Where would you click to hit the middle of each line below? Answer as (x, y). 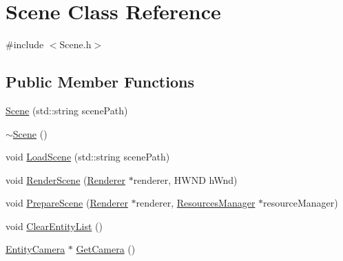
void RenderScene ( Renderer (65, 179)
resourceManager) (301, 203)
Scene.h (75, 44)
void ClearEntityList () (54, 226)
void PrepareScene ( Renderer (67, 203)
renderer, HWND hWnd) (185, 179)
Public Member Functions (100, 82)
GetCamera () (106, 249)
